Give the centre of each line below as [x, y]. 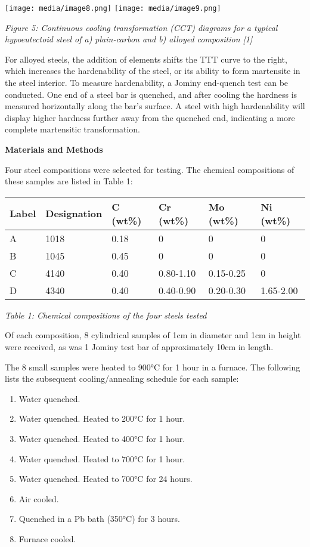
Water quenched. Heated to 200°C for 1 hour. [102, 418]
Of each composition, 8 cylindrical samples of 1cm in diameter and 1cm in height [153, 335]
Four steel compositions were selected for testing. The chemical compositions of [150, 169]
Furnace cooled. [47, 538]
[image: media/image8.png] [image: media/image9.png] [113, 8]
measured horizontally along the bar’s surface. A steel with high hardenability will [155, 106]
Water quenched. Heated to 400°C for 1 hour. [102, 438]
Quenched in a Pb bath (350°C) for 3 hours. [99, 519]
